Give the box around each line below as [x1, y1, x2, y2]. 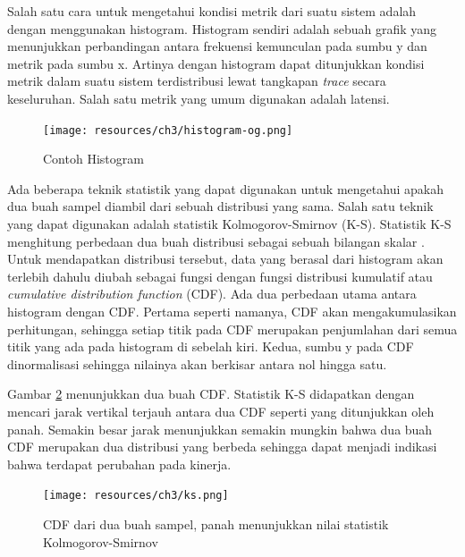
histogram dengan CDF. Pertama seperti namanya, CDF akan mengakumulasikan [7, 301, 457, 320]
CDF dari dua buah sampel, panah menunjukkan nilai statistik [43, 514, 389, 533]
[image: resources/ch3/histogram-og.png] [43, 123, 293, 137]
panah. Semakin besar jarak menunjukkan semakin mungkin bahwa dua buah [7, 419, 433, 438]
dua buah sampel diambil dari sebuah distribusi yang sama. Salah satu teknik [7, 197, 434, 215]
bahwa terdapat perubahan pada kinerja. [7, 454, 232, 473]
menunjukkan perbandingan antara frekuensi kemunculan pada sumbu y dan [7, 37, 427, 55]
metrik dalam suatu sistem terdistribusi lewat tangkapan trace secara [7, 72, 386, 90]
